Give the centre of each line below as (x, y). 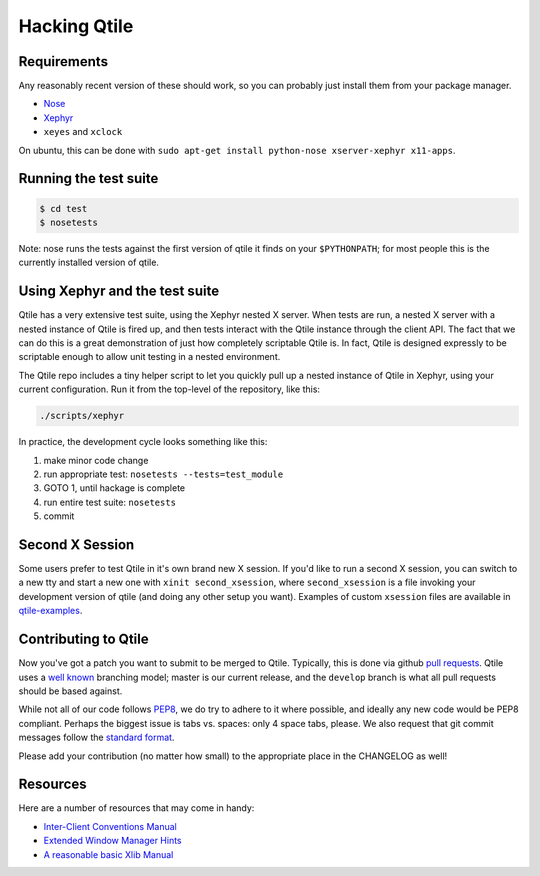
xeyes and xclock (83, 132)
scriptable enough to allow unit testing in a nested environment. (149, 357)
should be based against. (70, 691)
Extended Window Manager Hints (112, 841)
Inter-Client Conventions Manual (110, 826)
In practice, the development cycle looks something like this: (143, 442)
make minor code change (96, 460)
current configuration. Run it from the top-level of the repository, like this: (169, 389)
